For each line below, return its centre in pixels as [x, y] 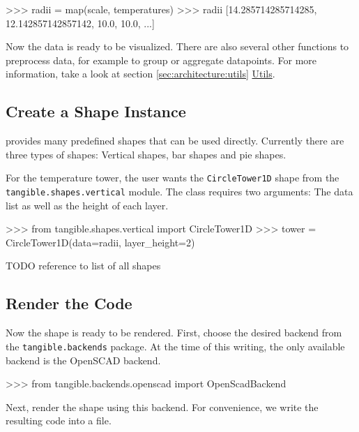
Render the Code [69, 303]
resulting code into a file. [59, 420]
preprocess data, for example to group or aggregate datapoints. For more [161, 60]
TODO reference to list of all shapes [83, 266]
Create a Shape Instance [96, 111]
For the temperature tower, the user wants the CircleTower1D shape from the [173, 178]
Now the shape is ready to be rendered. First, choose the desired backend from [174, 333]
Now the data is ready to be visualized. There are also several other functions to [177, 46]
